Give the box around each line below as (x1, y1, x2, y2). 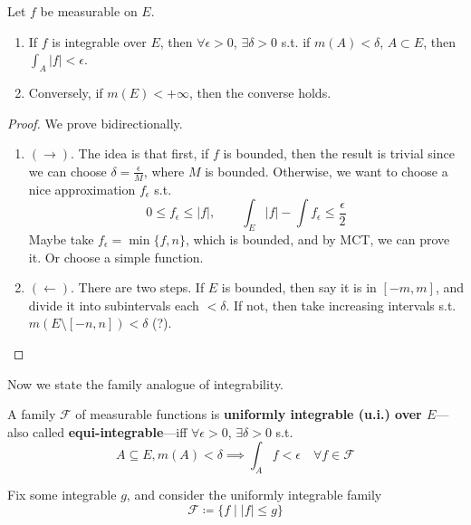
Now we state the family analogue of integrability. (7, 374, 284, 393)
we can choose (28, 161, 107, 180)
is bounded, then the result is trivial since (223, 144, 455, 163)
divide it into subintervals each (28, 295, 199, 314)
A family (7, 405, 56, 424)
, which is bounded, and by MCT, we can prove (185, 229, 450, 248)
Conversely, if (28, 82, 103, 101)
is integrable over (52, 32, 147, 51)
